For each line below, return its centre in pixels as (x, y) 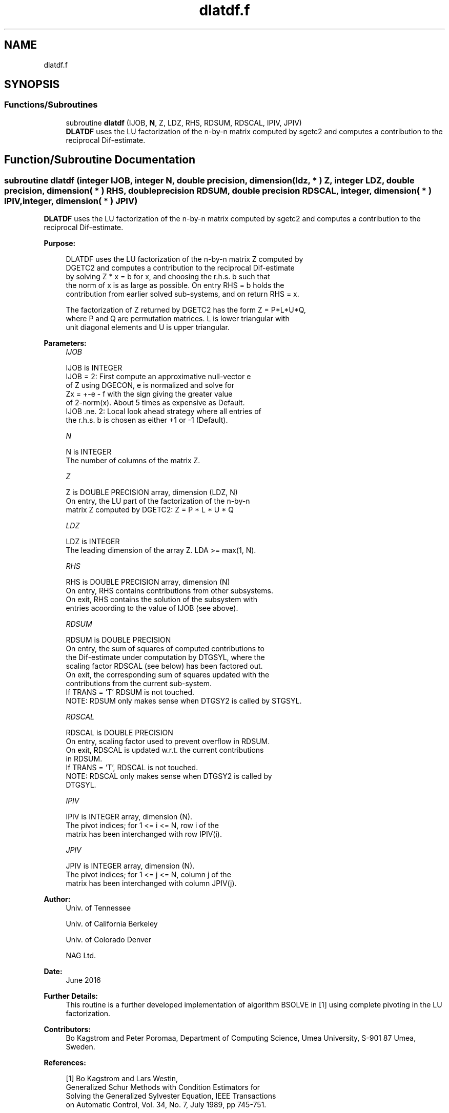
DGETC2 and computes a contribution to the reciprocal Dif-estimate (180, 268)
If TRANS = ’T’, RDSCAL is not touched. (132, 768)
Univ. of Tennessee (98, 908)
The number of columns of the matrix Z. (133, 461)
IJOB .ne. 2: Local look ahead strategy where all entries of (164, 411)
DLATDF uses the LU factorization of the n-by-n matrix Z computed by (185, 259)
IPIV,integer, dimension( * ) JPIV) (71, 201)
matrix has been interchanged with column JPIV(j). (151, 883)
